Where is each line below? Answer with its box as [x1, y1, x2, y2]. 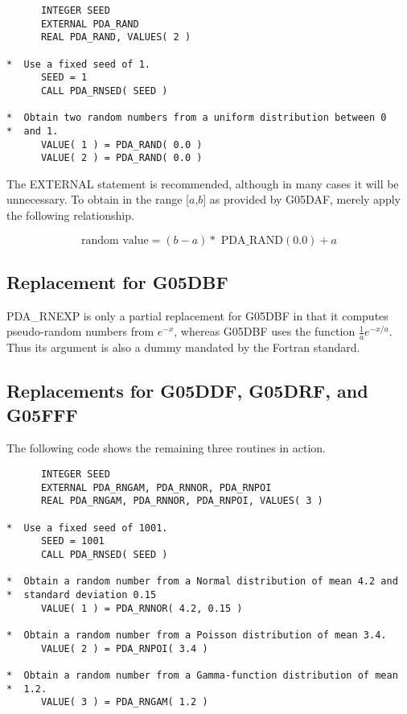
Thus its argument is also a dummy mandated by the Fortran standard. [6, 339, 360, 356]
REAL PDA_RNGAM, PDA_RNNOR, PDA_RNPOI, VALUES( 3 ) [40, 495, 323, 507]
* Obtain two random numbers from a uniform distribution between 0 [6, 112, 387, 124]
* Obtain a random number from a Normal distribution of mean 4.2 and [6, 576, 398, 588]
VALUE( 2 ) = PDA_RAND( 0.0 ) [40, 152, 203, 164]
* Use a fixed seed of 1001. [6, 522, 168, 534]
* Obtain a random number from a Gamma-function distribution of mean [6, 669, 398, 681]
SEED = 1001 [40, 535, 105, 547]
